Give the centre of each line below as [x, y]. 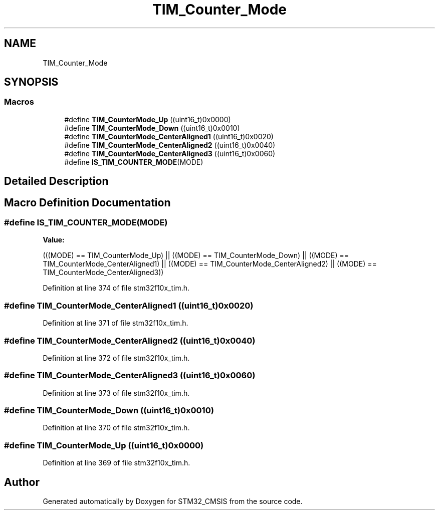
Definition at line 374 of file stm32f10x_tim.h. [116, 288]
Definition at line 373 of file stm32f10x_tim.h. [116, 393]
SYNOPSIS [31, 82]
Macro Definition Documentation [87, 202]
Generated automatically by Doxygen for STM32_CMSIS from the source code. [173, 501]
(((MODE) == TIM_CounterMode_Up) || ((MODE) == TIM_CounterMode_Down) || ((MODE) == [196, 255]
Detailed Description [56, 181]
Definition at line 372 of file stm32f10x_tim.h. [116, 358]
